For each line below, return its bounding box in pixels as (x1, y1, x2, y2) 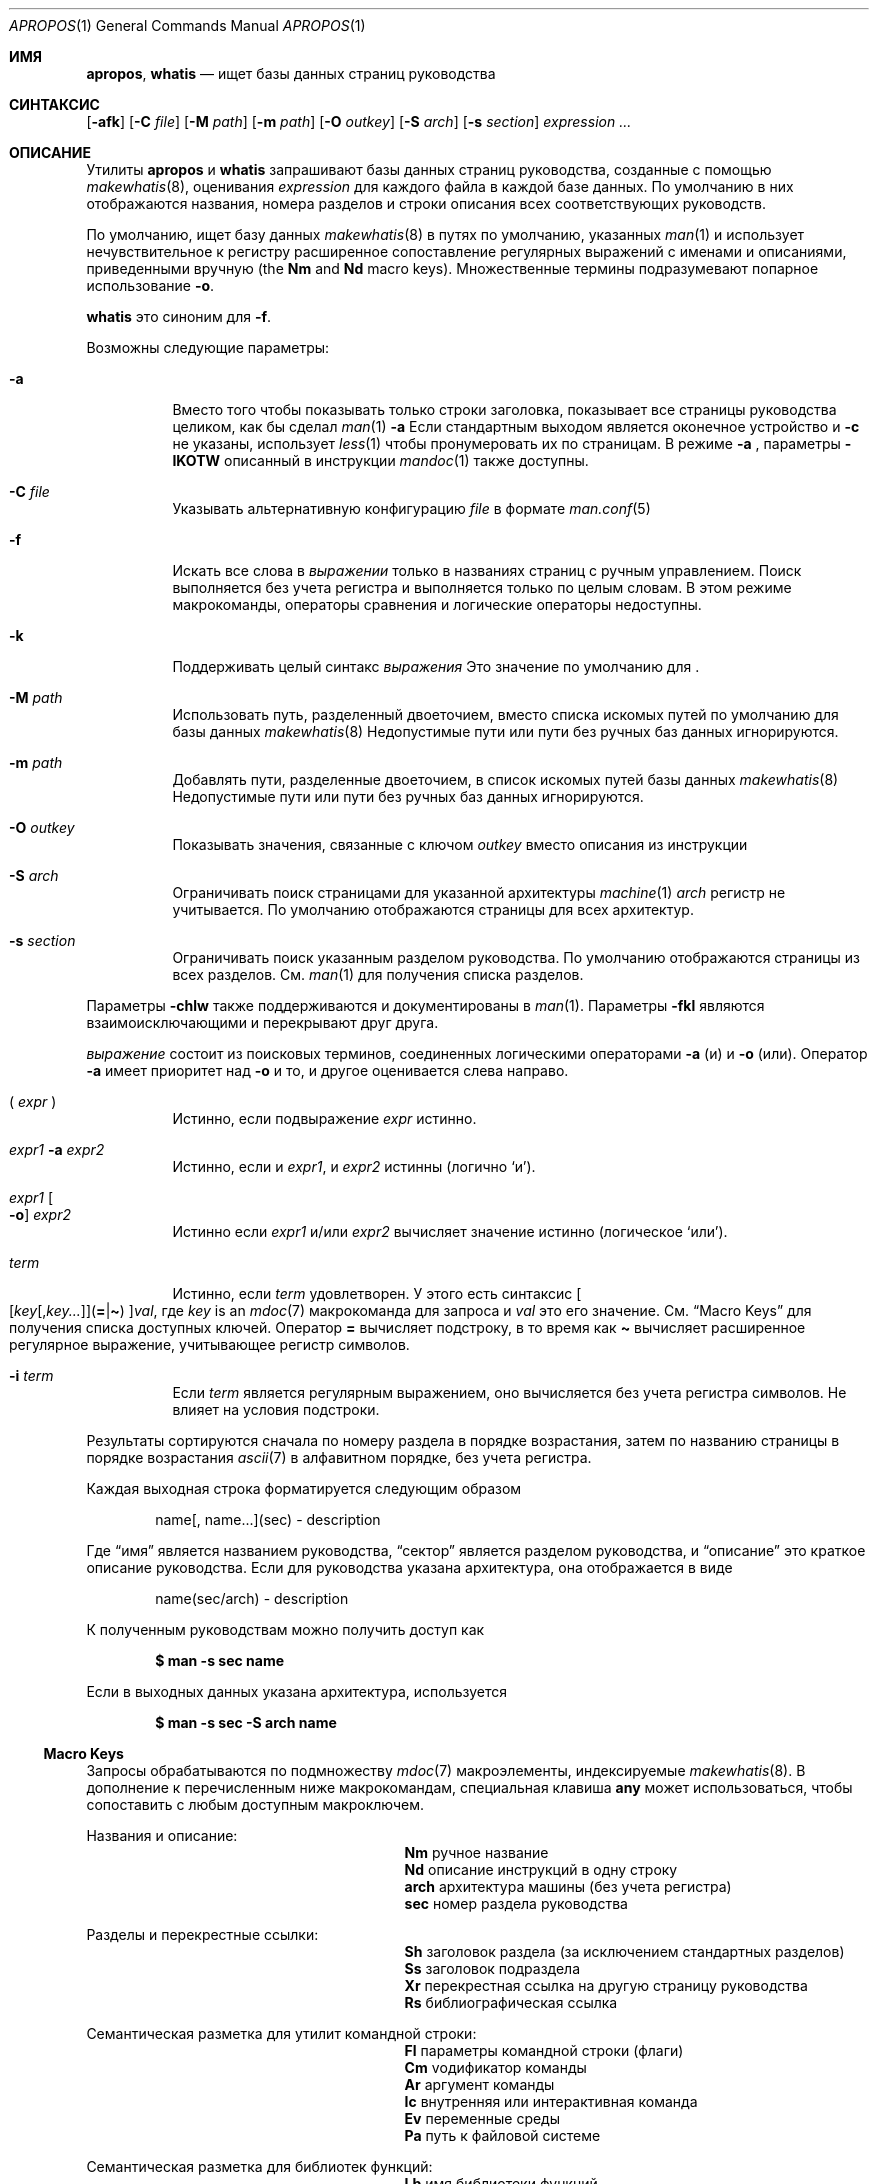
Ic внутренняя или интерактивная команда (404, 2093, 698, 2110)
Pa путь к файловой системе (404, 2127, 601, 2144)
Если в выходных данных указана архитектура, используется (86, 1683, 508, 1700)
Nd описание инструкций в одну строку (404, 1861, 678, 1878)
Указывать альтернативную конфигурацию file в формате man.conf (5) (172, 500, 651, 517)
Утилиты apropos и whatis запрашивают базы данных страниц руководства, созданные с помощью (86, 161, 772, 178)
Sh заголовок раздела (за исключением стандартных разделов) (404, 1943, 845, 1960)
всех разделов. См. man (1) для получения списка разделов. (172, 966, 584, 983)
